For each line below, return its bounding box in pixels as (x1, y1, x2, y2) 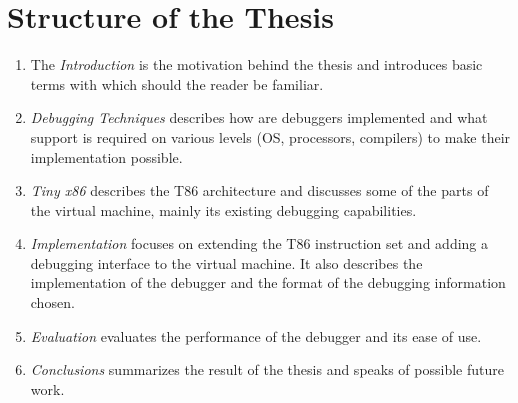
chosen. (30, 292, 75, 313)
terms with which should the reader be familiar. (30, 73, 324, 94)
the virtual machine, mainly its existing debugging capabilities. (30, 199, 417, 220)
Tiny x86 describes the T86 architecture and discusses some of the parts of (30, 180, 489, 201)
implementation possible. (30, 146, 183, 167)
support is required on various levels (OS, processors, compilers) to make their (30, 126, 511, 147)
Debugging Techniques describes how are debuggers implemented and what (30, 107, 488, 128)
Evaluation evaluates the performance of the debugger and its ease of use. (30, 325, 482, 346)
